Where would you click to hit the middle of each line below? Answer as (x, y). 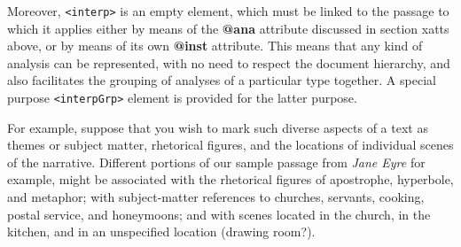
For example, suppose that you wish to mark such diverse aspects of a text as (218, 127)
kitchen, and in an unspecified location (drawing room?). (161, 232)
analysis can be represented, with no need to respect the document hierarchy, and (229, 62)
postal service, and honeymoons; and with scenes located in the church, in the (219, 214)
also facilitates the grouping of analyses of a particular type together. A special (222, 80)
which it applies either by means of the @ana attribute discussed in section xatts (228, 28)
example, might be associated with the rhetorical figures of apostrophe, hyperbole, (230, 179)
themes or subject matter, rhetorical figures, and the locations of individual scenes (230, 145)
